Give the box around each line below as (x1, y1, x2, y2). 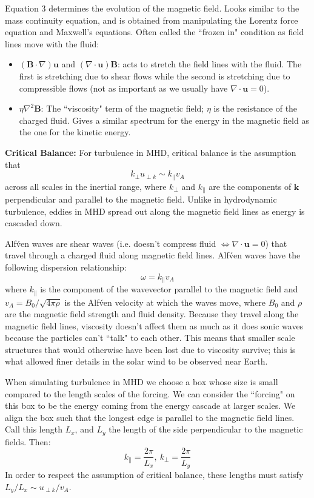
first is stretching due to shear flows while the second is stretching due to (19, 69, 290, 82)
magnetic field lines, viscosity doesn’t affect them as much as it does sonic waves (5, 319, 304, 332)
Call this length (5, 423, 62, 436)
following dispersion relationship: (5, 261, 127, 273)
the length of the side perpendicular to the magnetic (109, 423, 303, 436)
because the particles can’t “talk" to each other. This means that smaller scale (5, 331, 295, 344)
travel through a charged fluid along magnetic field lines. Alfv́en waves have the (5, 249, 301, 261)
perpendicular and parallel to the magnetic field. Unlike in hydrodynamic (5, 193, 277, 206)
